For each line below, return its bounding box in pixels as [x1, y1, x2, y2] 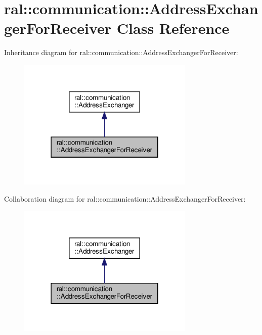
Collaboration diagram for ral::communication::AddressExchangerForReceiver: [4, 193, 246, 204]
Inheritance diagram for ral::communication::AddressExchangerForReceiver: [4, 47, 238, 58]
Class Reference [116, 18, 230, 38]
